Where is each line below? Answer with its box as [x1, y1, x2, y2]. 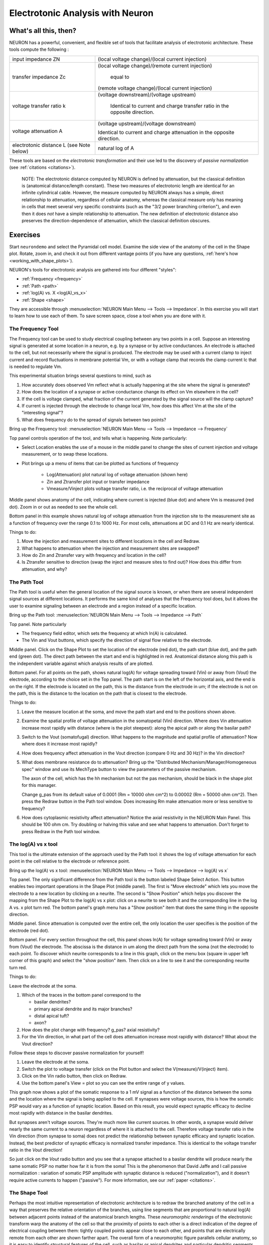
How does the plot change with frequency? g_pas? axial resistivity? [21, 1026, 160, 1033]
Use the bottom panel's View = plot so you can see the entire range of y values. [21, 1080, 185, 1086]
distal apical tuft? [34, 1013, 69, 1019]
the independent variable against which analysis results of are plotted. [9, 660, 153, 666]
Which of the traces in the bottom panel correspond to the [21, 992, 141, 998]
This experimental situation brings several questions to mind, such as [9, 373, 151, 378]
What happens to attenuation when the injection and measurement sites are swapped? [21, 545, 199, 551]
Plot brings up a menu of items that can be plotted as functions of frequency [21, 460, 179, 466]
